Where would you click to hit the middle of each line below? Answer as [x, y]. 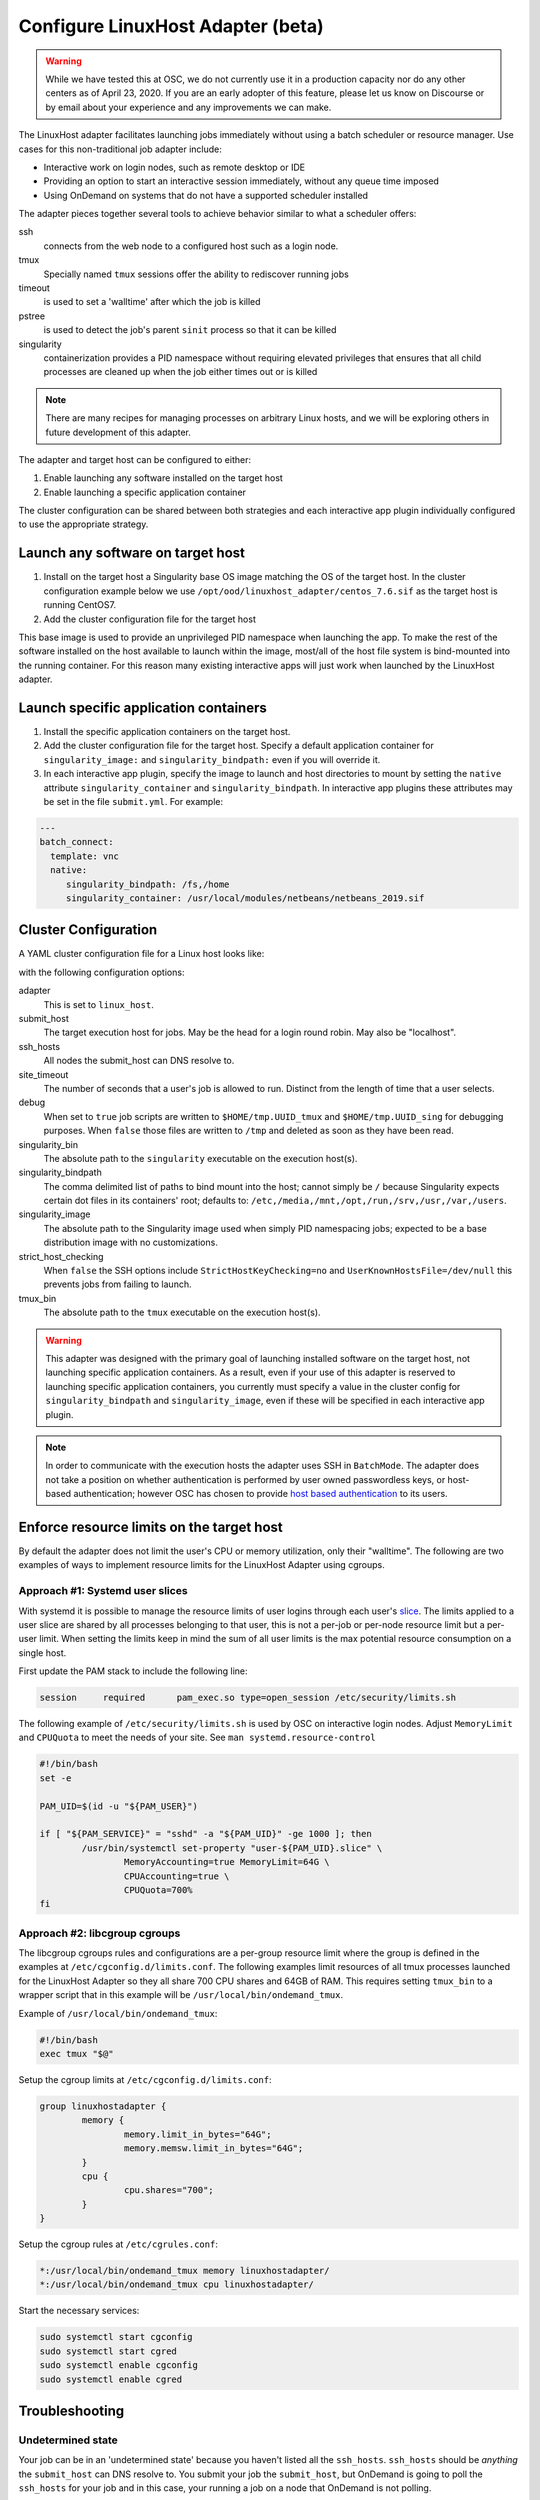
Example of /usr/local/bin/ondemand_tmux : [118, 2013]
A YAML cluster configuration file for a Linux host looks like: [141, 954]
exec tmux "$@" [76, 2054]
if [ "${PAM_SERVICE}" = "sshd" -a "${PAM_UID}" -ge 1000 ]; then [205, 1834]
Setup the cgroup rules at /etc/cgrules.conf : [118, 2244]
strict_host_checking [61, 1256]
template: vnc [85, 856]
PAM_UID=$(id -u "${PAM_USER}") [119, 1806]
